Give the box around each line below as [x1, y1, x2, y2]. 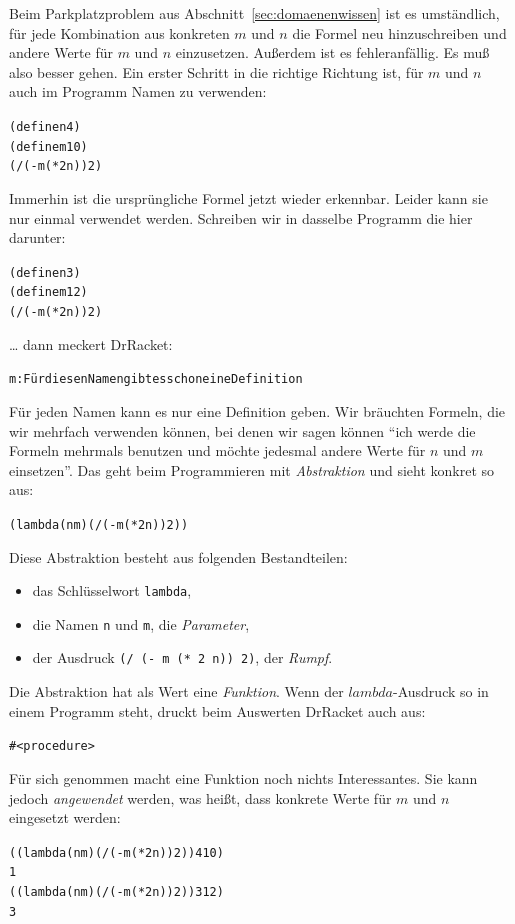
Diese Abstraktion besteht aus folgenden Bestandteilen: [9, 546, 348, 567]
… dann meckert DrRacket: [9, 333, 173, 354]
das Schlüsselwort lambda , [32, 580, 192, 601]
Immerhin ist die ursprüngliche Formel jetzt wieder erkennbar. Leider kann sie [9, 187, 488, 208]
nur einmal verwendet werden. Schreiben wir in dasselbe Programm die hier [9, 207, 473, 228]
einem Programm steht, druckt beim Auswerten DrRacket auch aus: [9, 700, 426, 721]
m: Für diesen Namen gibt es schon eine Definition [9, 372, 303, 387]
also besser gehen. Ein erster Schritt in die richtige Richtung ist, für [9, 61, 424, 82]
